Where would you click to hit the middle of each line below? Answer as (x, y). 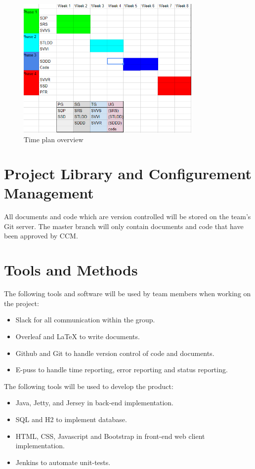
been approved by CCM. (41, 236)
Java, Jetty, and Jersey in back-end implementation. (94, 403)
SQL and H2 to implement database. (71, 419)
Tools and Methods (71, 270)
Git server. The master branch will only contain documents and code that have (124, 226)
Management (49, 193)
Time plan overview (54, 139)
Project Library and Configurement (128, 174)
